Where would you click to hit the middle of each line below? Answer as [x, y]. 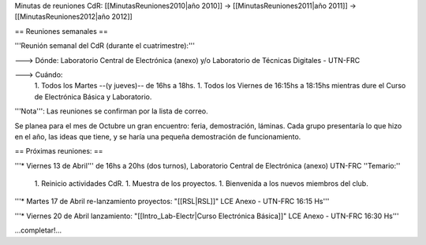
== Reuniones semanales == [61, 31]
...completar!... [38, 230]
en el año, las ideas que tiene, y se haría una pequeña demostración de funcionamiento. [158, 136]
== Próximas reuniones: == [59, 151]
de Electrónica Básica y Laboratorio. [93, 97]
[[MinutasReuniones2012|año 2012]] [74, 17]
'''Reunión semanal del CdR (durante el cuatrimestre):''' [105, 46]
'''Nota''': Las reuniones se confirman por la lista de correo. [111, 111]
